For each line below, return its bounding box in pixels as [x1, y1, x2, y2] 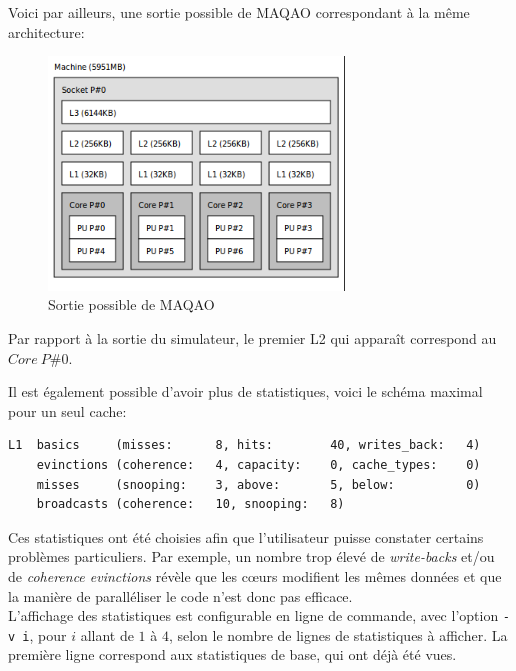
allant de [80, 624, 134, 645]
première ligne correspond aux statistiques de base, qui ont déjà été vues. [8, 644, 457, 665]
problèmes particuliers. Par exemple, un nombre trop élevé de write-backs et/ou [8, 546, 495, 567]
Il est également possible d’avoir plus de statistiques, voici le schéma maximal [8, 381, 483, 402]
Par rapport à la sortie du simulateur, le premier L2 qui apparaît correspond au [8, 328, 497, 349]
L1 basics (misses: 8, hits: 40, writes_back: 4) [8, 438, 481, 453]
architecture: [8, 21, 85, 42]
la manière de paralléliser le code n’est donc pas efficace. [8, 585, 353, 606]
